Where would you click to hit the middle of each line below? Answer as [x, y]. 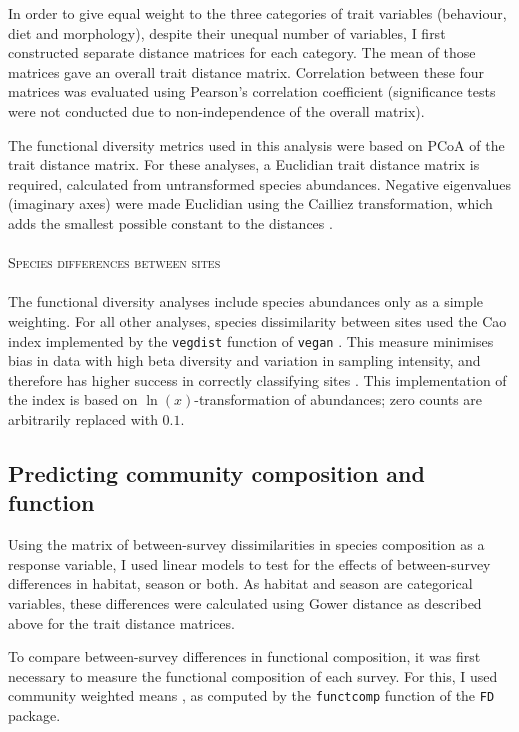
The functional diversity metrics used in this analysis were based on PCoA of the [256, 144]
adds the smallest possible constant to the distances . [170, 222]
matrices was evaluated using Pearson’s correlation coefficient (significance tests [252, 91]
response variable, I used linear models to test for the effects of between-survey [249, 563]
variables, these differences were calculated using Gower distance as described [245, 602]
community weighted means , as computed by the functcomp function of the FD [251, 695]
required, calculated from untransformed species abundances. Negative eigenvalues [260, 183]
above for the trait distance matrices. [121, 622]
